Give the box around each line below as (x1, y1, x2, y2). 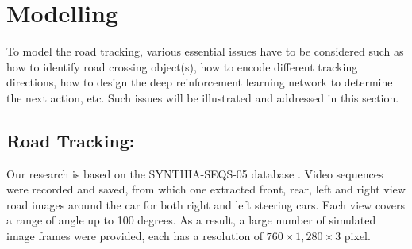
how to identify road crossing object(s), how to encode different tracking (6, 58, 358, 75)
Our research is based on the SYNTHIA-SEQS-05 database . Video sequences (6, 165, 383, 182)
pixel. (344, 228, 371, 244)
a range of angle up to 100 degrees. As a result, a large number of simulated (6, 212, 376, 228)
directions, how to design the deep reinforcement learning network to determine (6, 74, 393, 90)
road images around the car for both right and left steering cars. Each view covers (6, 196, 406, 213)
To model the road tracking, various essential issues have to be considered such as (6, 43, 404, 59)
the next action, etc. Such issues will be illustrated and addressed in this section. (6, 89, 399, 105)
